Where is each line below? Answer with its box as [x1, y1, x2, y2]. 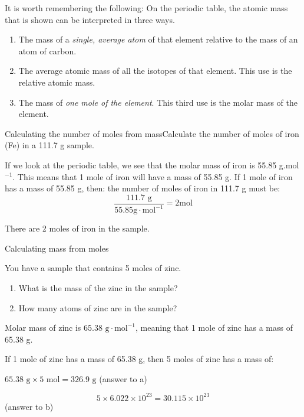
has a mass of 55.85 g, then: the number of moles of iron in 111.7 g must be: [5, 182, 280, 194]
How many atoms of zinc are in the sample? [18, 301, 177, 314]
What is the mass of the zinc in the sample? [18, 281, 178, 294]
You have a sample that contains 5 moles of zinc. [5, 262, 181, 274]
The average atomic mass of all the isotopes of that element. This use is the [18, 64, 292, 77]
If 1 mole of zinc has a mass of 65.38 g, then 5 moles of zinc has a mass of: [5, 353, 274, 365]
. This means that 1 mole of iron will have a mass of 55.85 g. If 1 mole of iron [12, 170, 293, 183]
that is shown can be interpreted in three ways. [5, 13, 175, 25]
